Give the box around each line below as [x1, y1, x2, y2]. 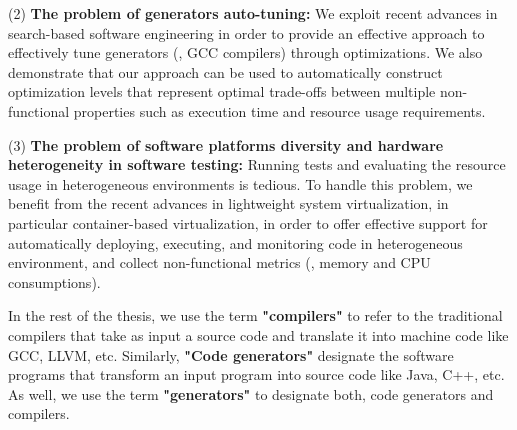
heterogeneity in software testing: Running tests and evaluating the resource [8, 154, 506, 175]
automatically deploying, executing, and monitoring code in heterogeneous [8, 232, 463, 253]
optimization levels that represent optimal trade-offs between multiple [8, 81, 436, 102]
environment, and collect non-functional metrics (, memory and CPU [8, 252, 431, 273]
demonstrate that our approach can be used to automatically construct [8, 61, 443, 82]
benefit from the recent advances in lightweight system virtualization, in [8, 193, 449, 214]
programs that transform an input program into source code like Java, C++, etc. [8, 364, 505, 385]
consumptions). [8, 271, 101, 292]
